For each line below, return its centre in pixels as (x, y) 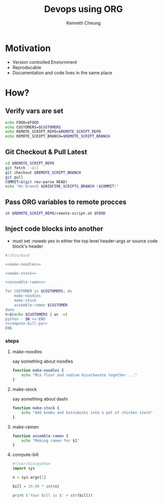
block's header (28, 246)
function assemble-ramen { (40, 436)
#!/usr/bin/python (31, 464)
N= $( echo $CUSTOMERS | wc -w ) (37, 314)
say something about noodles (43, 361)
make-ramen (25, 427)
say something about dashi (40, 399)
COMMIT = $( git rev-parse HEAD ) (37, 182)
